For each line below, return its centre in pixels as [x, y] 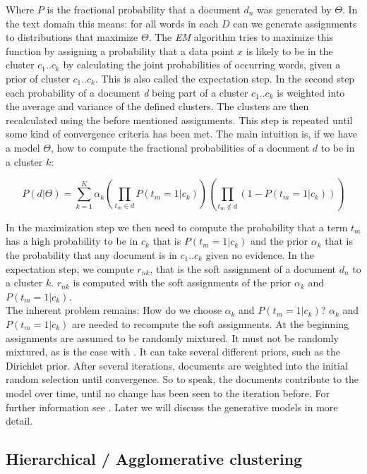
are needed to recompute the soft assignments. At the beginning [211, 324]
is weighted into [311, 92]
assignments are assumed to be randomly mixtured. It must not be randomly [172, 338]
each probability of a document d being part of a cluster [127, 92]
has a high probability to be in [72, 241]
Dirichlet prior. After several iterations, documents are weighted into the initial [177, 365]
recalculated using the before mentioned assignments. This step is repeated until [179, 120]
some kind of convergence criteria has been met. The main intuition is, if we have [182, 134]
